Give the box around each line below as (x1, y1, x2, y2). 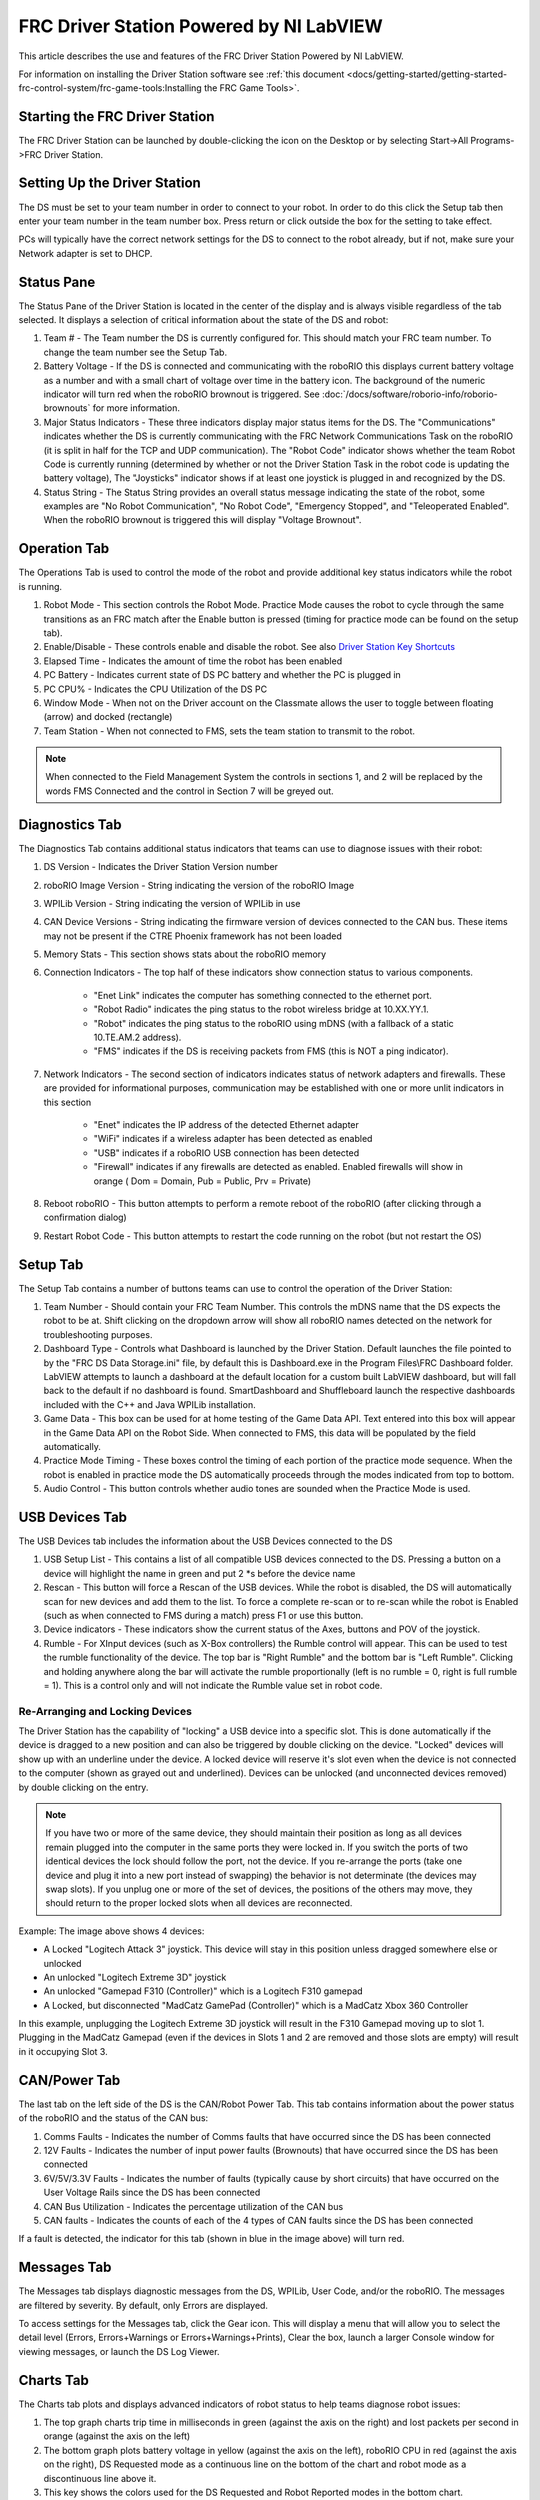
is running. (18, 580, 63, 592)
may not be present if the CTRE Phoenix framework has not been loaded (43, 930, 342, 942)
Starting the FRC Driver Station (18, 108, 215, 125)
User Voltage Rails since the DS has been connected (43, 2186, 261, 2199)
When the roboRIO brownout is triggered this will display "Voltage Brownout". (43, 514, 362, 526)
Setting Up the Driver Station (18, 175, 202, 192)
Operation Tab (18, 540, 110, 557)
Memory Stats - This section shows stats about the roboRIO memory (43, 948, 327, 960)
